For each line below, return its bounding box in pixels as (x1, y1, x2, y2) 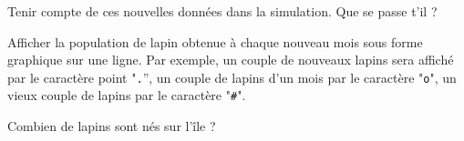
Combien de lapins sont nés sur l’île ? (7, 116, 216, 136)
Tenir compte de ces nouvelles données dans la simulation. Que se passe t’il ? (7, 2, 438, 20)
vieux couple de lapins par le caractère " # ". (7, 86, 246, 105)
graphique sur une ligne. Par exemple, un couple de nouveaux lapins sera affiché (7, 50, 454, 69)
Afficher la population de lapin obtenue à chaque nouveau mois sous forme (7, 32, 423, 51)
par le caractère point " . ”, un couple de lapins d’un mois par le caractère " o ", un (7, 67, 457, 86)
